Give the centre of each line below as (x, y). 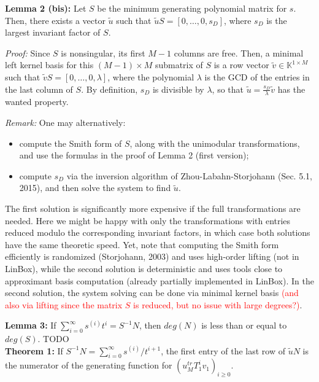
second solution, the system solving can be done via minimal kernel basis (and (152, 293)
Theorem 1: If (34, 350)
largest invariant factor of (53, 32)
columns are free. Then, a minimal (239, 53)
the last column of (39, 89)
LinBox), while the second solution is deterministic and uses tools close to (144, 268)
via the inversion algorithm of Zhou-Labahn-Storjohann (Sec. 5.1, (189, 175)
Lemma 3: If (31, 325)
